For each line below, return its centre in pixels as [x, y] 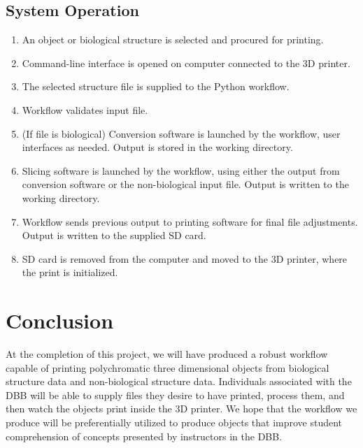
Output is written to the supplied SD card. [114, 235]
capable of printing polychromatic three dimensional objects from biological [168, 367]
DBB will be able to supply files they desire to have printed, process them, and [175, 395]
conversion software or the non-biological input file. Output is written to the [185, 184]
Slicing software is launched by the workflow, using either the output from [181, 170]
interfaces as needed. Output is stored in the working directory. [157, 147]
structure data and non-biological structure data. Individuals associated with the [179, 381]
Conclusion [60, 320]
